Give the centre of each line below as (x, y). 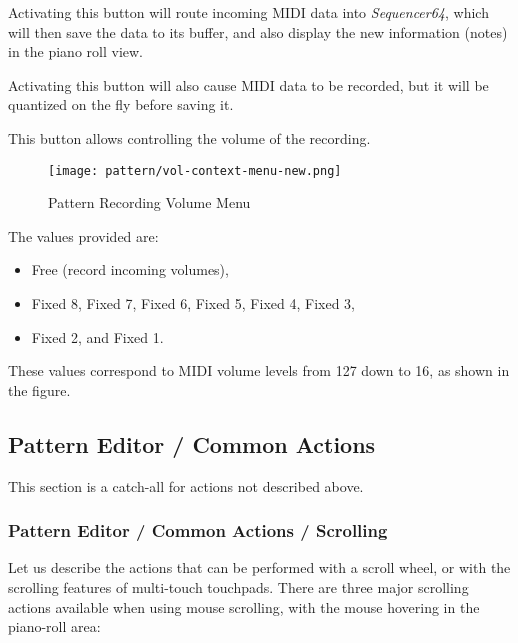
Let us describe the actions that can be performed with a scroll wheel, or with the (259, 567)
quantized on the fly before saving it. (121, 104)
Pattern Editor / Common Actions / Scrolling (198, 530)
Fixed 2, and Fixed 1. (97, 336)
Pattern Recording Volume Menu (149, 202)
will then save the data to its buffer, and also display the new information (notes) (258, 31)
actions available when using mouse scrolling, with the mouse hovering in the (244, 606)
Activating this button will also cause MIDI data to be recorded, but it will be (248, 84)
